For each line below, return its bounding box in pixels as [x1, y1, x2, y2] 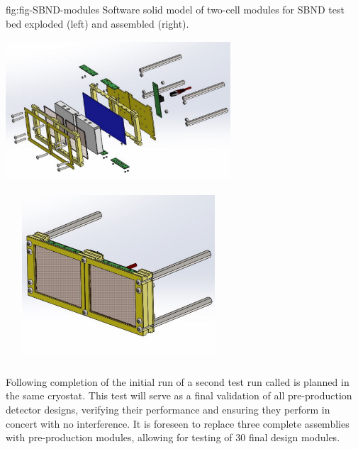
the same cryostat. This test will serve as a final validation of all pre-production [6, 388, 352, 403]
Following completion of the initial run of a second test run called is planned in [6, 374, 349, 389]
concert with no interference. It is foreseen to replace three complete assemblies [6, 416, 349, 431]
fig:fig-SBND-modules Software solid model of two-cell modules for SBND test [6, 2, 345, 16]
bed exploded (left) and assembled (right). [6, 16, 189, 31]
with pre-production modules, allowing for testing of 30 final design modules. [6, 430, 340, 445]
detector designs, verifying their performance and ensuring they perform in [6, 402, 330, 417]
